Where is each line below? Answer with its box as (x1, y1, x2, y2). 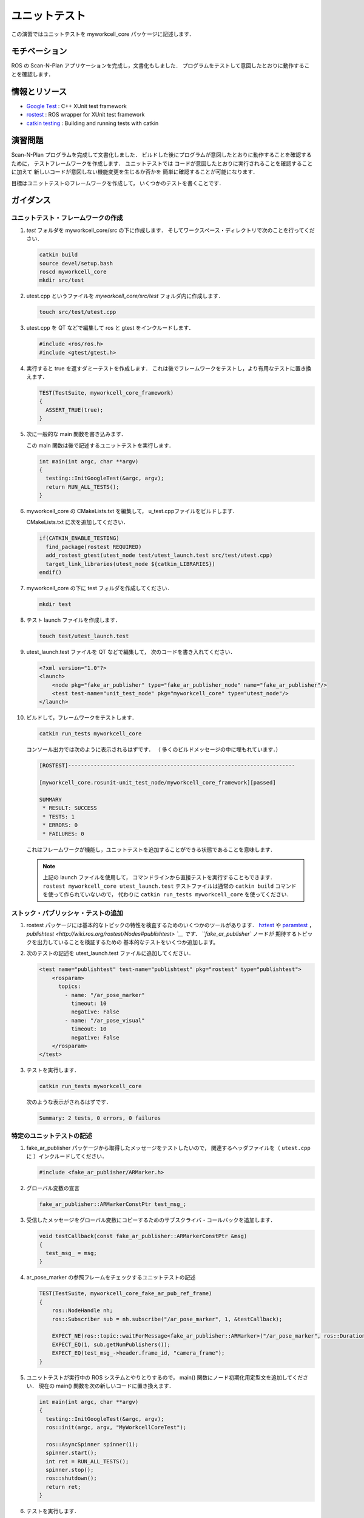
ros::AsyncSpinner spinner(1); (45, 1441, 139, 1448)
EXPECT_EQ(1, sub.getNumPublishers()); (52, 1341, 171, 1348)
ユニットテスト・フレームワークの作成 (11, 214, 123, 222)
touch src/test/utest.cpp (39, 308, 116, 316)
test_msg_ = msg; (45, 1250, 97, 1257)
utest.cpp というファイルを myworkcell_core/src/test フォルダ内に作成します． (26, 292, 224, 300)
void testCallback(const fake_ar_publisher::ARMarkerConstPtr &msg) (39, 1233, 248, 1240)
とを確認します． (11, 70, 54, 78)
